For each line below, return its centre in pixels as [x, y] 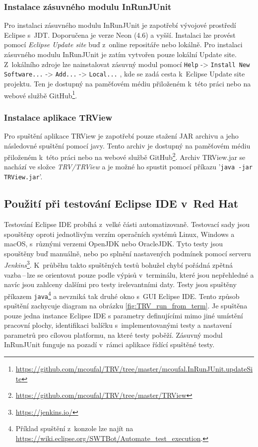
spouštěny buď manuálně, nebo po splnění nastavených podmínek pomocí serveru [128, 253]
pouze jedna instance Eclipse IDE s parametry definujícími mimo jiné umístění [124, 315]
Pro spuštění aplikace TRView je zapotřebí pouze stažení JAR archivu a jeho [121, 135]
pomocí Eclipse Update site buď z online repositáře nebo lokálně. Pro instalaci [123, 44]
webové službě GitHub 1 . [41, 94]
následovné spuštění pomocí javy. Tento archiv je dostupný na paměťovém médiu [127, 145]
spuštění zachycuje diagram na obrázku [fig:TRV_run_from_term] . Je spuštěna [126, 306]
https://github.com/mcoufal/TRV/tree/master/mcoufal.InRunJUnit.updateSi [134, 369]
